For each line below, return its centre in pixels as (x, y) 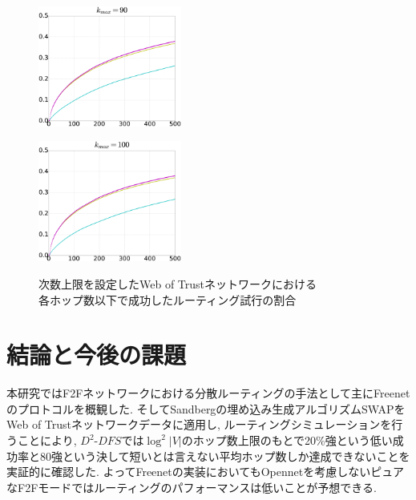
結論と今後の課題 (97, 355)
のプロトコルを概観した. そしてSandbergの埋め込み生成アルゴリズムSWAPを (206, 408)
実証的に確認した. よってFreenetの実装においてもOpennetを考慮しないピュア (205, 472)
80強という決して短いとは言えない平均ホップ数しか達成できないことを (225, 456)
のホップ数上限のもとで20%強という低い (287, 440)
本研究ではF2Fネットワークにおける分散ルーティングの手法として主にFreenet (208, 393)
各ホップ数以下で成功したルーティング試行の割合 (168, 299)
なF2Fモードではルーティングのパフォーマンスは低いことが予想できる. (192, 487)
